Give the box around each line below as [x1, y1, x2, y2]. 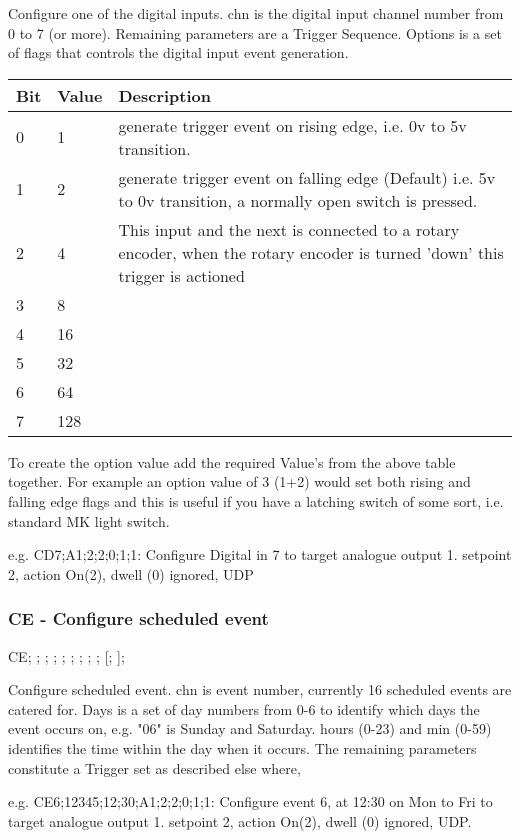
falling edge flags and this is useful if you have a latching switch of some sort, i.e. [8, 490, 504, 511]
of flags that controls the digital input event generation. [8, 42, 349, 63]
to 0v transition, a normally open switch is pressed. [118, 188, 478, 212]
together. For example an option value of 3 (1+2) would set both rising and [8, 471, 471, 492]
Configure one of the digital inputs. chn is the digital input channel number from [8, 3, 504, 23]
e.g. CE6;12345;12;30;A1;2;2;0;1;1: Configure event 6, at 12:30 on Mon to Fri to [8, 791, 493, 812]
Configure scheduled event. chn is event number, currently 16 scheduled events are [8, 679, 512, 700]
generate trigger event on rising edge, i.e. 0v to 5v [118, 113, 467, 137]
